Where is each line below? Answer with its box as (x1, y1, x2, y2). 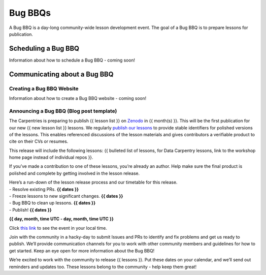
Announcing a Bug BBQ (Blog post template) (9, 107, 117, 114)
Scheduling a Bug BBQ (9, 44, 80, 53)
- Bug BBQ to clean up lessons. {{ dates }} (9, 200, 96, 206)
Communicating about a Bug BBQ (9, 70, 114, 78)
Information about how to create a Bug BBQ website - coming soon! (9, 95, 147, 101)
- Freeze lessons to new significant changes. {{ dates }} (9, 193, 123, 199)
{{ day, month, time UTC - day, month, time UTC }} (9, 216, 114, 222)
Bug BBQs (9, 7, 51, 18)
